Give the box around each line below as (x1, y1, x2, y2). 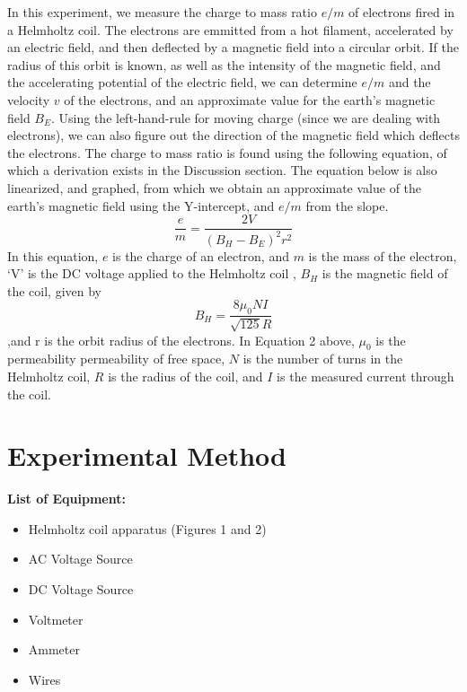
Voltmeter (28, 609, 84, 628)
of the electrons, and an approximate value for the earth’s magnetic (64, 90, 436, 109)
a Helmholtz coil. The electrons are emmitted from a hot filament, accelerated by (7, 20, 454, 39)
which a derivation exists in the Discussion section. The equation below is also (7, 161, 437, 180)
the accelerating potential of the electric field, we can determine (7, 73, 357, 92)
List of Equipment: (7, 489, 126, 508)
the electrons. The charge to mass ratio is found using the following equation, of (7, 143, 447, 162)
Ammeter (28, 640, 80, 659)
